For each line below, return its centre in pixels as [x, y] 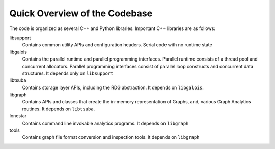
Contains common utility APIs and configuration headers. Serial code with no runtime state [117, 45]
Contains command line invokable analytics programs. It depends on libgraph [105, 123]
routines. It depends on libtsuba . [59, 109]
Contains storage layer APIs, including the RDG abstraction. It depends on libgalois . [113, 87]
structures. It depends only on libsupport [68, 73]
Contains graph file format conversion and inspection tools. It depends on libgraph [111, 137]
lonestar [18, 116]
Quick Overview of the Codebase [81, 13]
